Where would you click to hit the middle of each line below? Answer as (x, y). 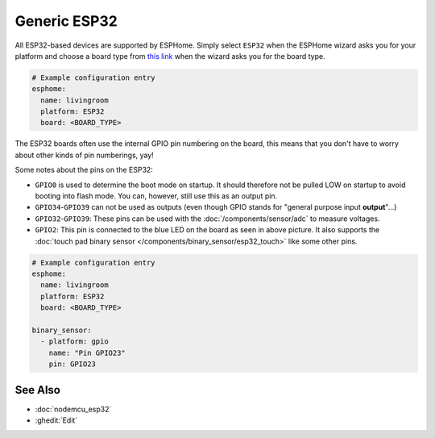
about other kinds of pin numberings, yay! (85, 155)
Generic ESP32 (66, 21)
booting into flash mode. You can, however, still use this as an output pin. (156, 196)
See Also (37, 390)
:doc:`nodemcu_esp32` (73, 409)
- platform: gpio (75, 342)
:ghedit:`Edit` (56, 420)
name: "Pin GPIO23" (87, 352)
